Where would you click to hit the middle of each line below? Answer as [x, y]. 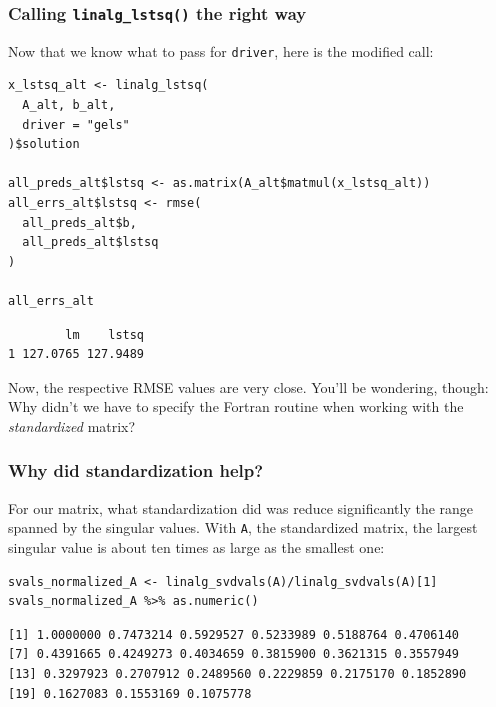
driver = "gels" [76, 124]
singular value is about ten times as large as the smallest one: [196, 547]
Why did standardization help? [136, 470]
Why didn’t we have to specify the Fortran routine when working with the [236, 406]
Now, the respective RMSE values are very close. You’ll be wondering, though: [248, 386]
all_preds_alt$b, [79, 222]
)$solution [44, 144]
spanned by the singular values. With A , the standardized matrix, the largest [243, 527]
